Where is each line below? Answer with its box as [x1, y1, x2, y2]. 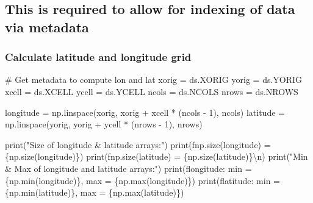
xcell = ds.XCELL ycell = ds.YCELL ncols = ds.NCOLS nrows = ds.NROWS [5, 85, 298, 98]
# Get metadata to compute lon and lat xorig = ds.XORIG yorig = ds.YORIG [5, 73, 303, 86]
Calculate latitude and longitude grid [5, 49, 192, 65]
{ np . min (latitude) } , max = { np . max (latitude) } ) [5, 186, 184, 199]
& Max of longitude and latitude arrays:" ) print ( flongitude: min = [5, 162, 252, 174]
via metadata [5, 17, 89, 36]
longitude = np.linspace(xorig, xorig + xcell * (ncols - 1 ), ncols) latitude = [5, 105, 285, 118]
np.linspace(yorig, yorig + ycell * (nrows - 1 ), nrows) [5, 118, 203, 130]
